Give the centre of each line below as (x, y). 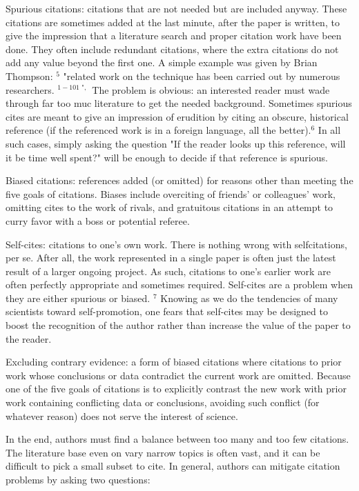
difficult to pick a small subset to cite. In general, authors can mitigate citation (173, 466)
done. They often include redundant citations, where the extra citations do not (172, 49)
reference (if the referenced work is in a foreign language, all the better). (158, 130)
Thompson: (29, 76)
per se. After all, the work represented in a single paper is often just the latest (171, 258)
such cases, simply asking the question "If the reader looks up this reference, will (176, 143)
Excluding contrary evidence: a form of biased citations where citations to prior (174, 362)
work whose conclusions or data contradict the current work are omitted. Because (178, 375)
